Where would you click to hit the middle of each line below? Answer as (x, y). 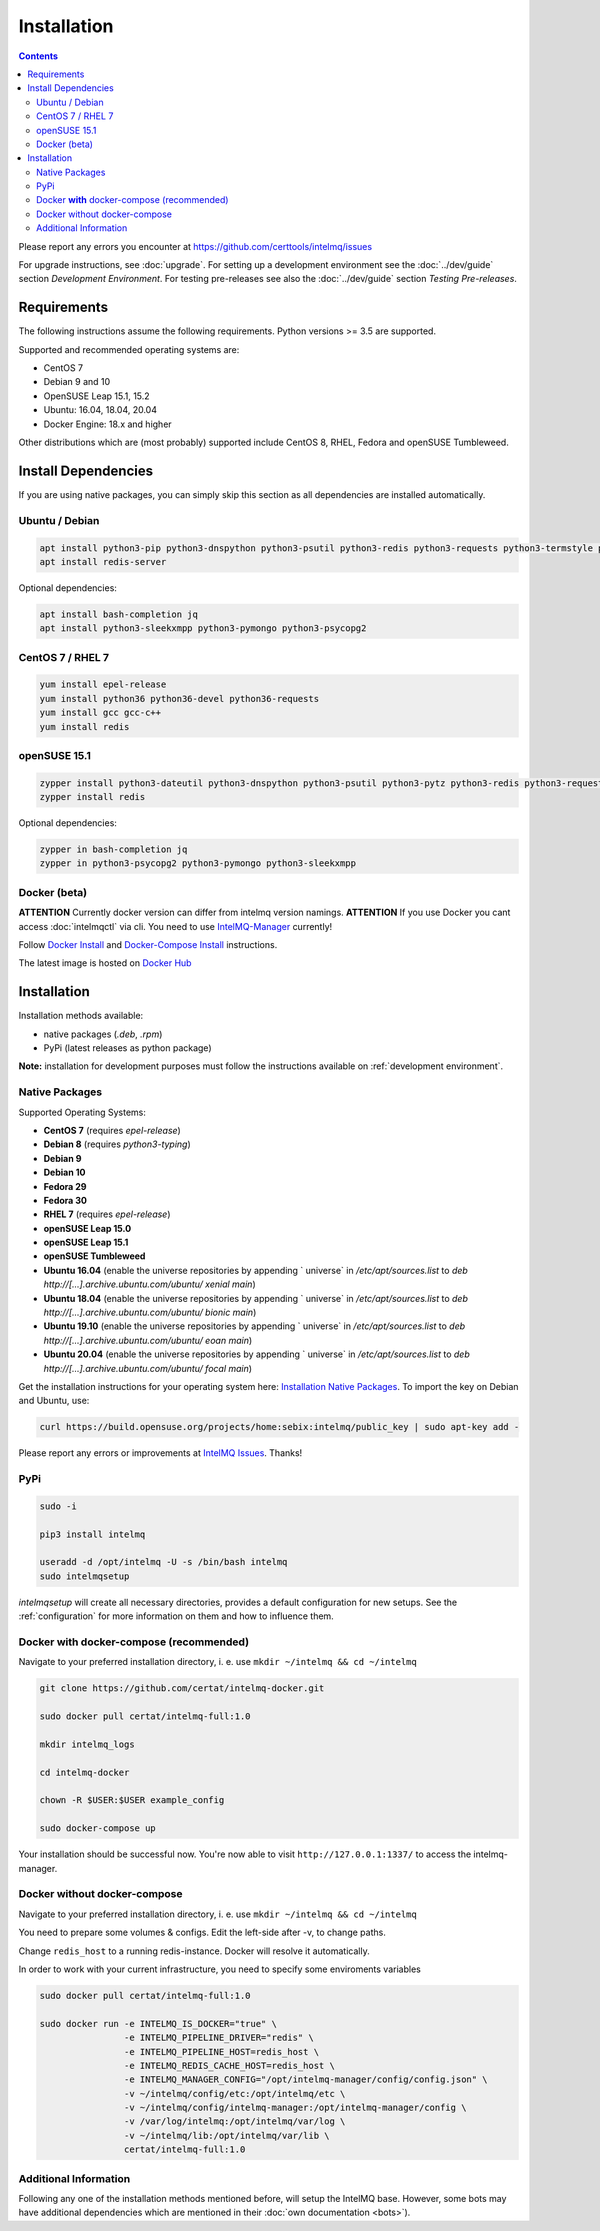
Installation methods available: (81, 1016)
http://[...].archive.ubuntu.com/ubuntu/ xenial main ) (149, 1284)
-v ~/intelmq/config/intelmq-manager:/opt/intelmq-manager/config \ (295, 2108)
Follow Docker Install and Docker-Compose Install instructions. (148, 944)
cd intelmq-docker (84, 1772)
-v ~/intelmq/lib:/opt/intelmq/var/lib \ (226, 2135)
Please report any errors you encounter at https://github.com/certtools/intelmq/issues (195, 246)
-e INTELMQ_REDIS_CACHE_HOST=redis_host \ (229, 2065)
